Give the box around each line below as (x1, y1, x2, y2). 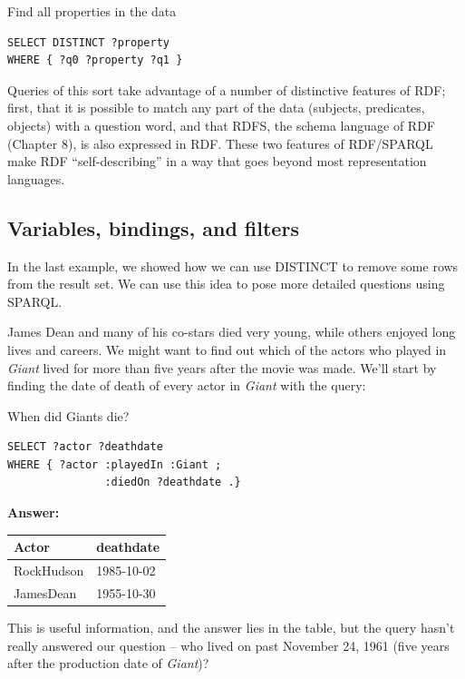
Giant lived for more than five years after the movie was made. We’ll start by (7, 358, 437, 377)
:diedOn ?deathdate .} (104, 476, 241, 489)
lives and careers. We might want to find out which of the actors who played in (7, 339, 447, 359)
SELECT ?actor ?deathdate (7, 440, 163, 454)
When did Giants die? (7, 406, 130, 425)
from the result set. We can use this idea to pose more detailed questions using (7, 274, 445, 293)
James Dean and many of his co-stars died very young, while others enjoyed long (7, 322, 456, 341)
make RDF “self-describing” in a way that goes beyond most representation (7, 152, 427, 171)
